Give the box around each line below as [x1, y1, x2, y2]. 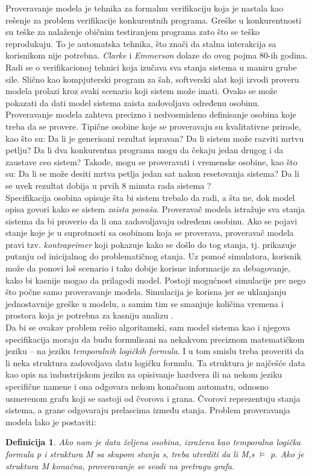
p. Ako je [270, 447, 304, 460]
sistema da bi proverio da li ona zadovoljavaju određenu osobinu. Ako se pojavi [5, 214, 298, 227]
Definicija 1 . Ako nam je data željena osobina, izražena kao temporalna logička [5, 436, 301, 448]
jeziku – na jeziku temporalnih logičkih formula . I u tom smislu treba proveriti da [5, 344, 304, 357]
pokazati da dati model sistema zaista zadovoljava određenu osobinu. [5, 96, 260, 109]
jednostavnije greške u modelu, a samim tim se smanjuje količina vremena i [5, 297, 284, 309]
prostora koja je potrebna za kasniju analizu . [5, 309, 173, 322]
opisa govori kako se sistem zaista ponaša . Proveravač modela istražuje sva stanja [5, 203, 305, 215]
